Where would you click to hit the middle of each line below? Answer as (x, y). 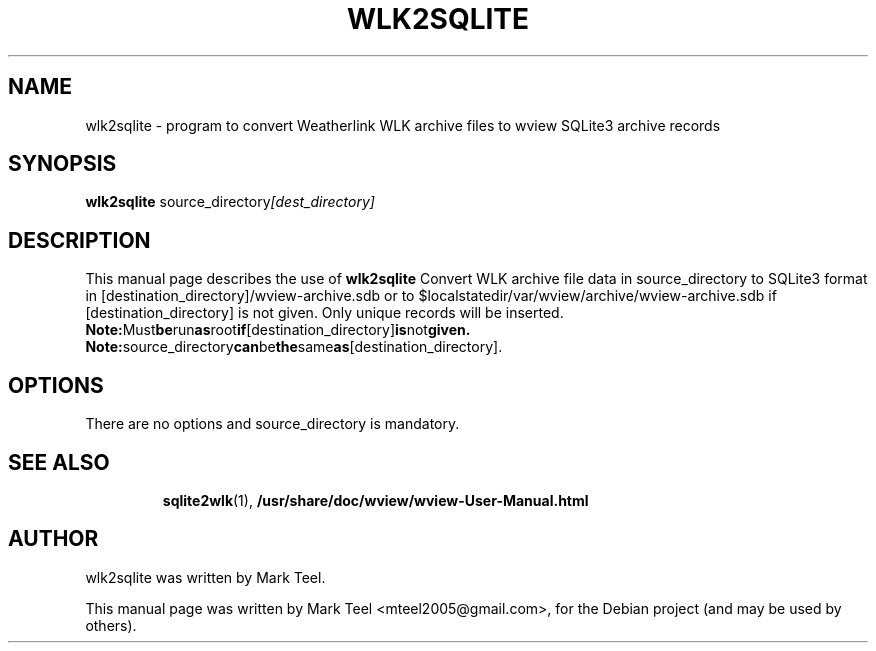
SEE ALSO (59, 462)
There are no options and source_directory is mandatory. (272, 424)
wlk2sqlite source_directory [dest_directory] (230, 202)
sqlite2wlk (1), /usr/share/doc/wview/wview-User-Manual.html (375, 500)
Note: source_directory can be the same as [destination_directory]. (294, 347)
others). (111, 625)
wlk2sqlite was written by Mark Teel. (205, 577)
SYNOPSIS (62, 164)
